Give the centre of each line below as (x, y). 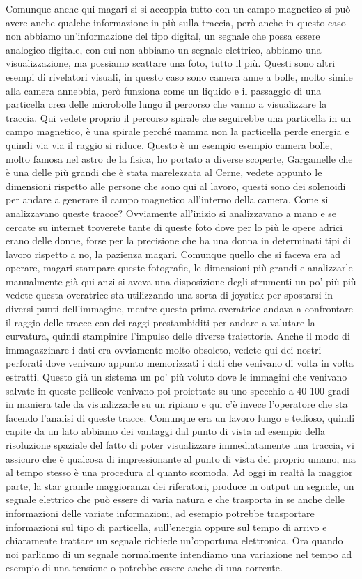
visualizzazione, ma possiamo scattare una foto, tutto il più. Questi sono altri (171, 63)
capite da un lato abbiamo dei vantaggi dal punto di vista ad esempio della (166, 431)
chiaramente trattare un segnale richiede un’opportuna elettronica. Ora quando (174, 540)
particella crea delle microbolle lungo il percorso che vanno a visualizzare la (166, 104)
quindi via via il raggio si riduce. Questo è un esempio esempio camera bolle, (169, 144)
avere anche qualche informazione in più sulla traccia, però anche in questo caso (176, 22)
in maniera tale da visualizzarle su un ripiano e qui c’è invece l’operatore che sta (177, 404)
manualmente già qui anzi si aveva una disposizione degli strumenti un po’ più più (181, 281)
